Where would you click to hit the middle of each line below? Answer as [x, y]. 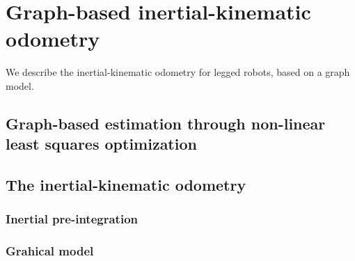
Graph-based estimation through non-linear [166, 123]
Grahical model [50, 251]
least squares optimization [101, 144]
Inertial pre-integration [72, 219]
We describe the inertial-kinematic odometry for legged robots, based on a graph [178, 72]
